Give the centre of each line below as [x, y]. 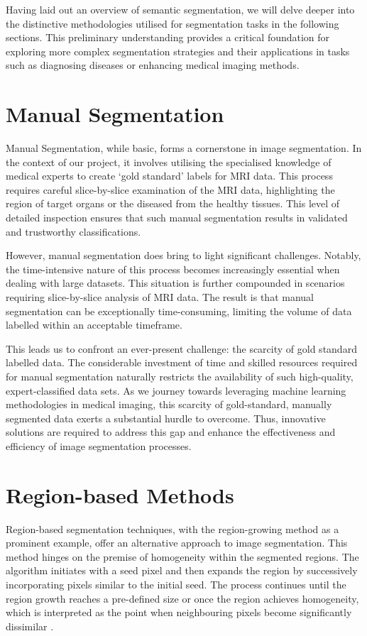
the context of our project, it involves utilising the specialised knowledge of [169, 161]
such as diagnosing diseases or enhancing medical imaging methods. [153, 65]
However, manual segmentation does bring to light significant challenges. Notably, [183, 255]
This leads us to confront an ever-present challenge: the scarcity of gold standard [181, 348]
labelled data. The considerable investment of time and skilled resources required [182, 362]
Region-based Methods [120, 494]
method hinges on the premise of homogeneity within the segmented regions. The [182, 556]
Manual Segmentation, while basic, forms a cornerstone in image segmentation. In [184, 148]
